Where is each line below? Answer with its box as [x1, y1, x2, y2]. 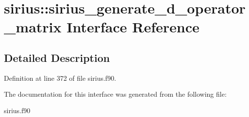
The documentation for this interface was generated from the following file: [4, 89, 227, 99]
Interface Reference [66, 17, 199, 37]
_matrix [4, 17, 62, 37]
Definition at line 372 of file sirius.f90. [4, 73, 116, 83]
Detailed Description [4, 50, 110, 65]
